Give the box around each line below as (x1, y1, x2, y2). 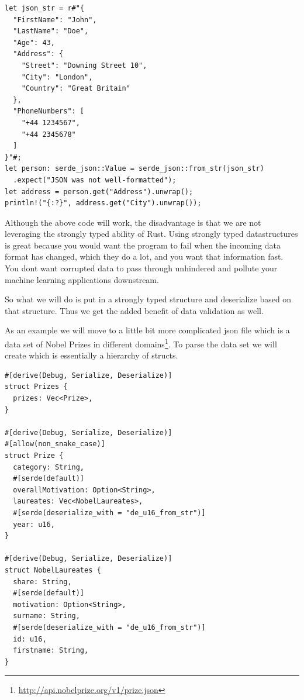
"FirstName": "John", (13, 15, 97, 24)
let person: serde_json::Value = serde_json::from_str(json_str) (5, 164, 264, 173)
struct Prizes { (5, 382, 68, 391)
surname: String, (13, 612, 80, 620)
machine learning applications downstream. (5, 273, 159, 285)
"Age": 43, (13, 38, 55, 47)
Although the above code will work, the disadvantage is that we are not (5, 216, 261, 228)
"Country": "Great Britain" (21, 84, 130, 93)
